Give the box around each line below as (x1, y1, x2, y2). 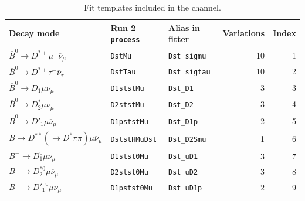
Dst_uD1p (168, 183, 202, 192)
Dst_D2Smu (168, 135, 206, 144)
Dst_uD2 (168, 168, 198, 177)
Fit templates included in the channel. (84, 1, 221, 13)
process (110, 36, 140, 45)
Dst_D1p (168, 117, 198, 126)
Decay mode (9, 27, 60, 39)
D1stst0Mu (110, 152, 148, 161)
